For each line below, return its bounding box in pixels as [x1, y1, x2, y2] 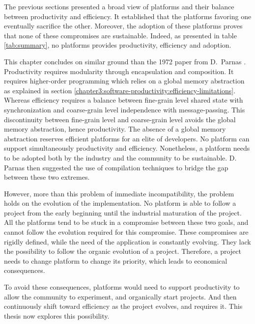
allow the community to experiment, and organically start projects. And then [4, 291, 237, 301]
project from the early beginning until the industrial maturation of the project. [4, 207, 242, 217]
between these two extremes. [4, 172, 90, 182]
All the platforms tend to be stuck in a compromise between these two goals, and [4, 217, 249, 227]
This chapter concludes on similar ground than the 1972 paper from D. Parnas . [4, 56, 246, 66]
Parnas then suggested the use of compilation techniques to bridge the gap [4, 162, 228, 172]
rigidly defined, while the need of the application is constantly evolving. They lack [4, 236, 251, 246]
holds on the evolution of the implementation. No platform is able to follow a [4, 198, 236, 208]
